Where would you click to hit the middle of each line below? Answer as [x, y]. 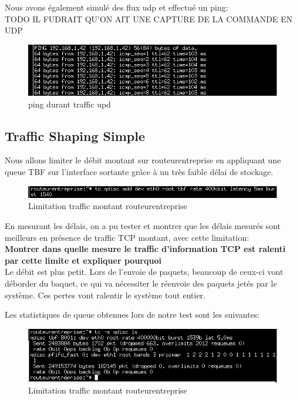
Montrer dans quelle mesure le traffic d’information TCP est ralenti [145, 249]
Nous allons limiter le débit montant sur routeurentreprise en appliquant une [143, 160]
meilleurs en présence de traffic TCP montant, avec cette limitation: [127, 237]
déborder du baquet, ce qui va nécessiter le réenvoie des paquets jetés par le [141, 283]
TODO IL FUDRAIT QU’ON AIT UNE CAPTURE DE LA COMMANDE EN [149, 19]
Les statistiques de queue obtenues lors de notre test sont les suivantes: [132, 315]
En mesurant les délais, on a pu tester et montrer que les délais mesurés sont [143, 225]
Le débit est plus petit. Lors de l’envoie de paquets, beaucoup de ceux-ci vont [144, 272]
